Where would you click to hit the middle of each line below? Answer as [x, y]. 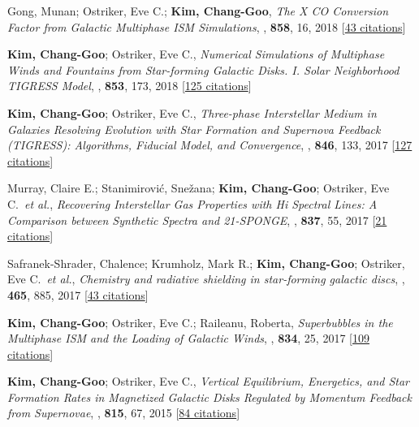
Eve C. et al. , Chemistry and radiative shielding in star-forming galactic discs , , [206, 279]
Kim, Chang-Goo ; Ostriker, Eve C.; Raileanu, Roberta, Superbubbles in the [200, 322]
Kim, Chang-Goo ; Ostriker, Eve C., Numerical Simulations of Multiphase [196, 54]
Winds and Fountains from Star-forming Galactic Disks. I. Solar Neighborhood [203, 69]
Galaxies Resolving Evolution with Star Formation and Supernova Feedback [194, 129]
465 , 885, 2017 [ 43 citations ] [78, 294]
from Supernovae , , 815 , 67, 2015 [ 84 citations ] [124, 413]
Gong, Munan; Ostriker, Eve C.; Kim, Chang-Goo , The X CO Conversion [198, 11]
